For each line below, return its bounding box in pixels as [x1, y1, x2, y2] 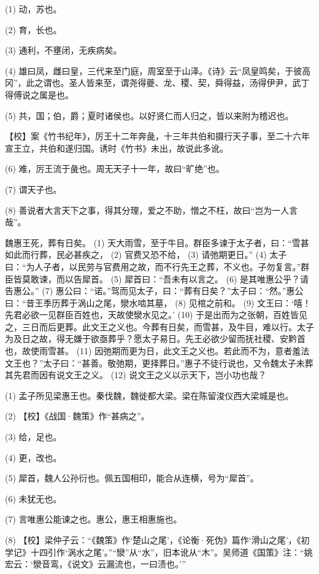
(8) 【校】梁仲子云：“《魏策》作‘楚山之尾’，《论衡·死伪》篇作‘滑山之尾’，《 [5, 533, 301, 546]
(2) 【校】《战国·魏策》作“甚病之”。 [5, 409, 150, 422]
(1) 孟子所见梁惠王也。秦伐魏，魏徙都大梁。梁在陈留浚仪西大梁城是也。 [5, 389, 294, 401]
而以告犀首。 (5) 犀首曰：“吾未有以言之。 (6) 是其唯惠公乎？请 [56, 272, 309, 285]
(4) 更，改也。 [5, 451, 62, 463]
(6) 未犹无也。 [5, 492, 62, 505]
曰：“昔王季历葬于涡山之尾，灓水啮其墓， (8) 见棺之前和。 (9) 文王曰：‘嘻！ [5, 296, 311, 309]
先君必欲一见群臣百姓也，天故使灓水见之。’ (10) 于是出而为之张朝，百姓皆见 [5, 308, 308, 321]
